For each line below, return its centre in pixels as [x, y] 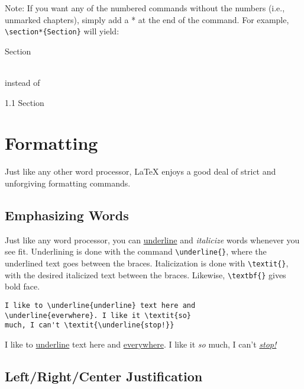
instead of [22, 83]
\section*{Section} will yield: [62, 31]
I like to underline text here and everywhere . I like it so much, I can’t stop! [141, 344]
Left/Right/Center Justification [104, 376]
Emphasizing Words [67, 215]
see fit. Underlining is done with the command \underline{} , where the [136, 251]
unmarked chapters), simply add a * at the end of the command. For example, [147, 19]
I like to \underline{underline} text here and [100, 305]
